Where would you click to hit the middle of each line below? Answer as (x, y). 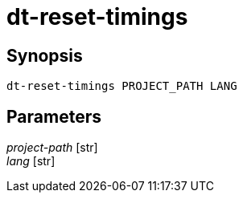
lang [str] (31, 161)
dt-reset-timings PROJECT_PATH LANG (122, 86)
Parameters (54, 116)
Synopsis (45, 55)
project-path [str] (52, 148)
